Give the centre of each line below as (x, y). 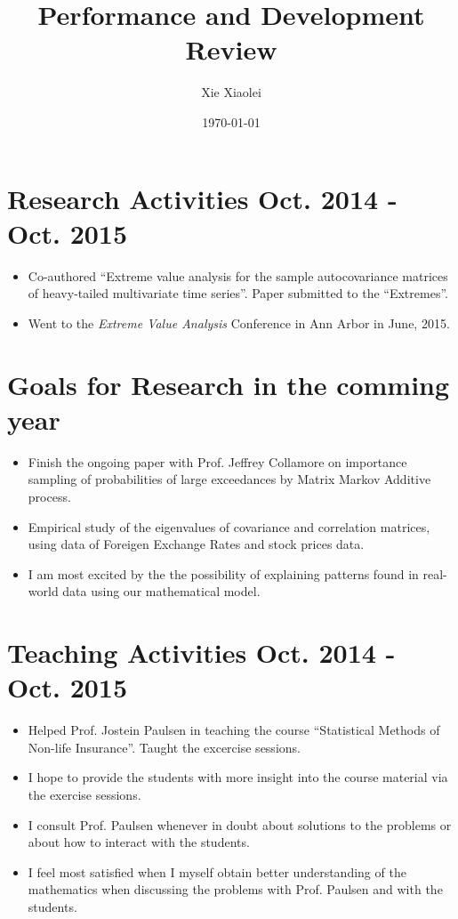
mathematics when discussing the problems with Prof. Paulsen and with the (235, 889)
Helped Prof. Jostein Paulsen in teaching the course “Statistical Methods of (234, 730)
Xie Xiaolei (231, 92)
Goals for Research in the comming (229, 384)
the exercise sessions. (84, 794)
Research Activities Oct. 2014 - (202, 198)
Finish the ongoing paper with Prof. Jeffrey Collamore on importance (217, 461)
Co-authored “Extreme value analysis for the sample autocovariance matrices (238, 275)
